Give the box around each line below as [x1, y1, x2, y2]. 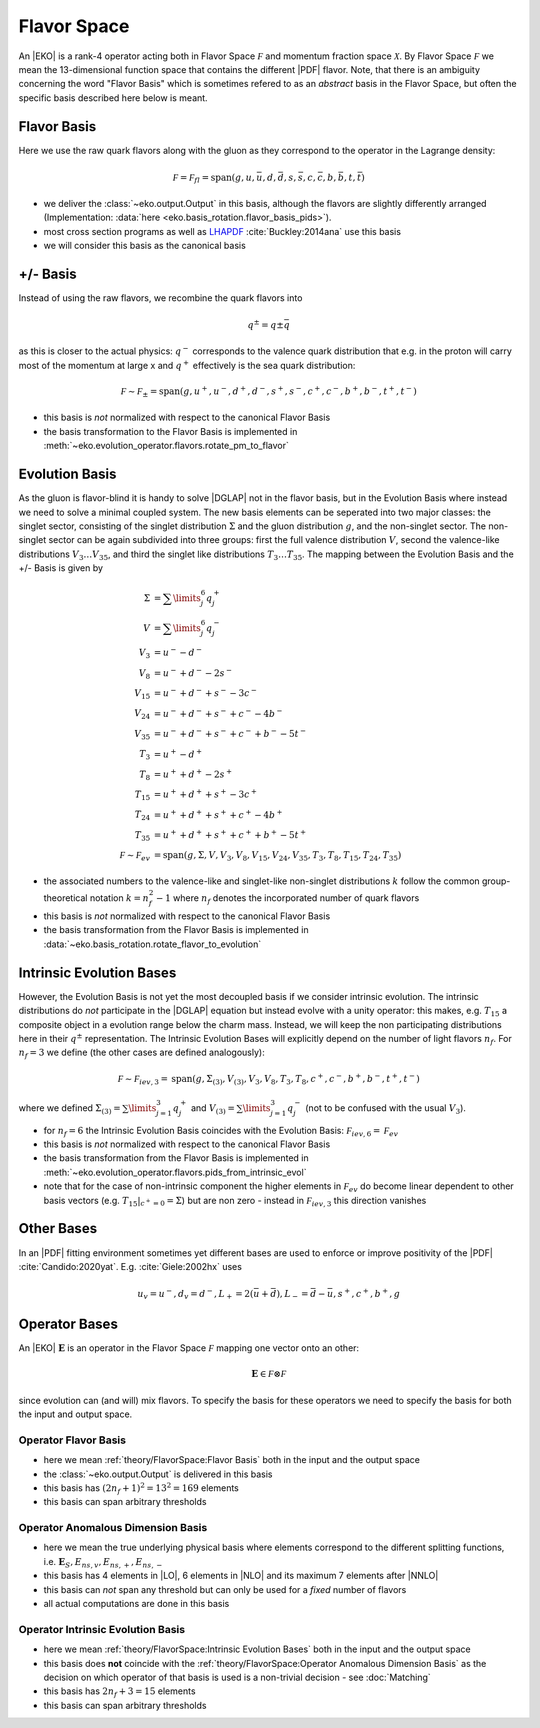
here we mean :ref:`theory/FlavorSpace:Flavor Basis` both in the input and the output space [43, 1454, 420, 1466]
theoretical [43, 892, 88, 904]
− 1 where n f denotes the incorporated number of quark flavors [155, 892, 420, 907]
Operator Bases [18, 1315, 119, 1332]
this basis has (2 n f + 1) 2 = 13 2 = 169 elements [43, 1481, 240, 1496]
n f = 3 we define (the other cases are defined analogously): [18, 1046, 265, 1061]
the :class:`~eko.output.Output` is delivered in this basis [43, 1468, 273, 1480]
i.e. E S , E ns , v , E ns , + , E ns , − [43, 1555, 163, 1570]
